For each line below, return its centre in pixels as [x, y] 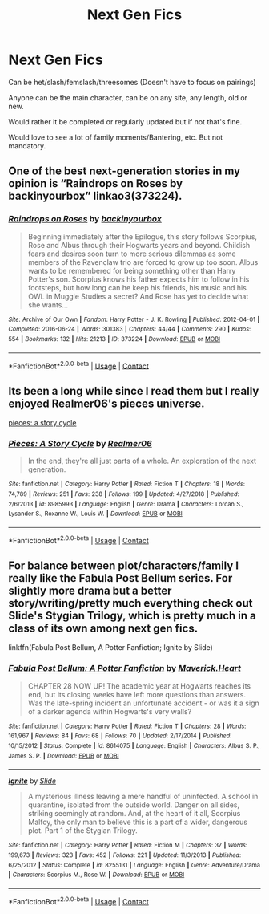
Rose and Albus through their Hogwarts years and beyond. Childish [139, 245]
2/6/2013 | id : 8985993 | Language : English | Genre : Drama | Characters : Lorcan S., [126, 504]
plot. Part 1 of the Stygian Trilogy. [82, 831]
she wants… [48, 305]
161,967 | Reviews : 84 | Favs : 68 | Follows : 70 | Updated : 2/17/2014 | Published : [120, 736]
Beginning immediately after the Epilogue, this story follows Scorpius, [143, 236]
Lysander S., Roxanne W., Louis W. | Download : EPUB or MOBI [95, 514]
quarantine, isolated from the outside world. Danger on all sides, [134, 805]
